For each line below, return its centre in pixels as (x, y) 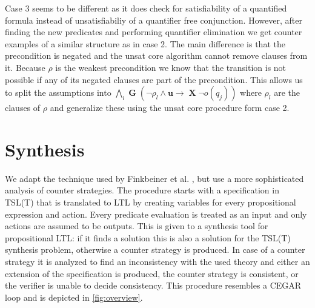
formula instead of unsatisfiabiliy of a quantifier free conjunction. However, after (154, 20)
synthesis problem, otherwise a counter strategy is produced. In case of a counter (155, 249)
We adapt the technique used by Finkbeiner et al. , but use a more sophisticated (154, 178)
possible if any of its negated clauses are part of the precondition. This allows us (154, 79)
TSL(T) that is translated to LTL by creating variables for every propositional (151, 202)
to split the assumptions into (58, 92)
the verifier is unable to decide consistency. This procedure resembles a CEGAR (153, 285)
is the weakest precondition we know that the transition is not (171, 67)
